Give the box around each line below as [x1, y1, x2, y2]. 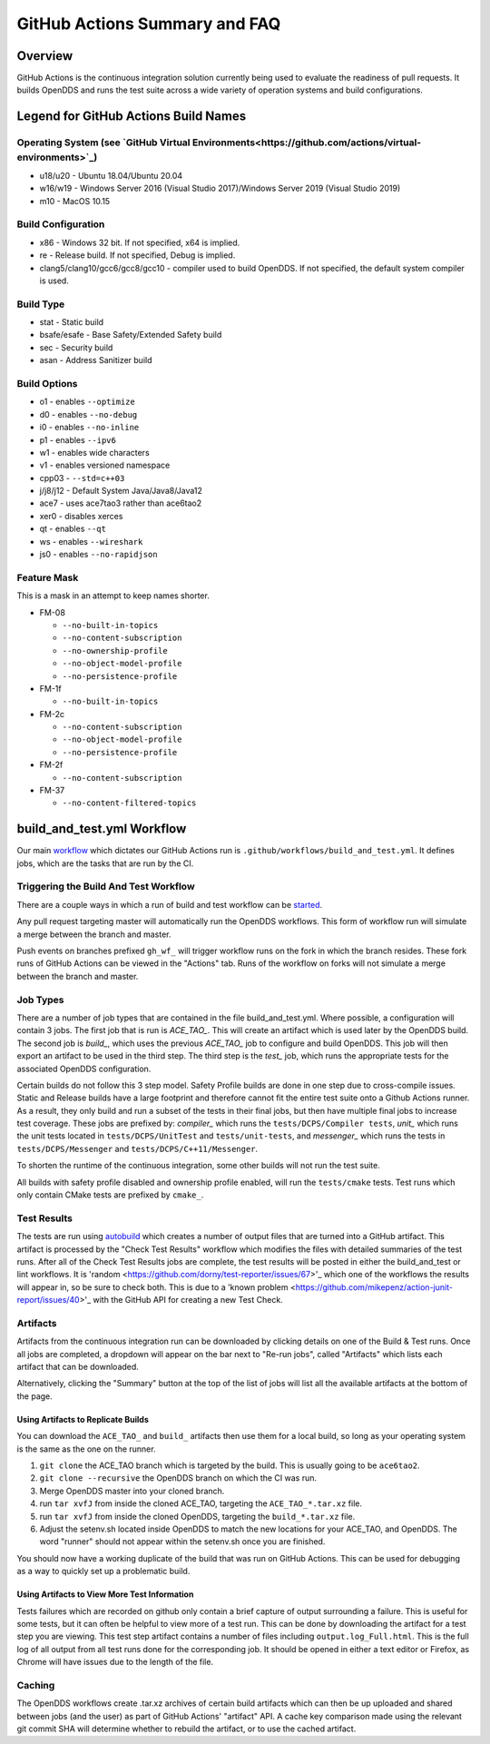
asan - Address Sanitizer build [39, 355, 152, 366]
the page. [16, 1390, 54, 1402]
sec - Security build [39, 341, 113, 353]
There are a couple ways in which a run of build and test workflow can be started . [16, 899, 323, 910]
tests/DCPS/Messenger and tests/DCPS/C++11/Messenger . [16, 1143, 259, 1154]
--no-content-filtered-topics [62, 798, 197, 808]
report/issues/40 [16, 1295, 81, 1306]
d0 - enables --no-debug [39, 409, 138, 419]
